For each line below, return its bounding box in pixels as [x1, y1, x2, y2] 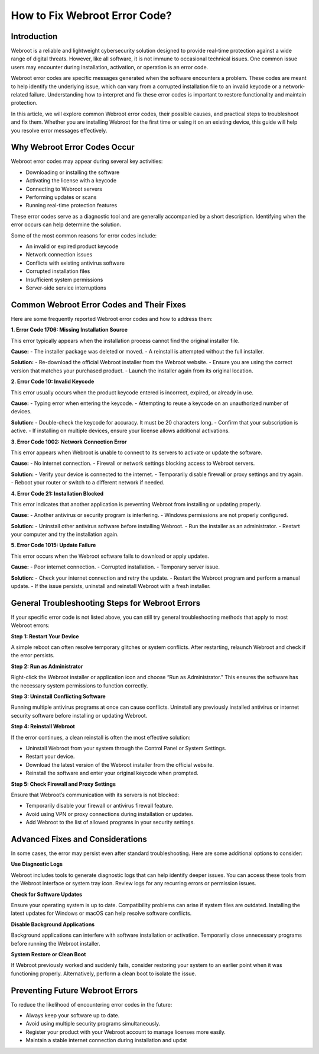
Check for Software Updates [11, 891, 83, 898]
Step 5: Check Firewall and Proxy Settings [11, 780, 116, 788]
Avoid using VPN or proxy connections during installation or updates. [25, 810, 194, 817]
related [11, 91, 28, 98]
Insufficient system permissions [25, 276, 103, 283]
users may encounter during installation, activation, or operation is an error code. [11, 63, 209, 70]
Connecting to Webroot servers [25, 185, 103, 192]
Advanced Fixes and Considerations [11, 834, 148, 844]
